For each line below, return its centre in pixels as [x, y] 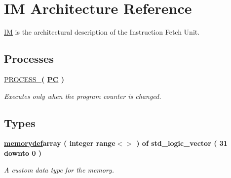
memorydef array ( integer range [60, 143]
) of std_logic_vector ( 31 [182, 143]
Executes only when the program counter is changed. [83, 96]
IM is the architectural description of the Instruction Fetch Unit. [102, 32]
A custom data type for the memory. [59, 169]
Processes [29, 59]
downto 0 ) [23, 153]
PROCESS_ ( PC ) [34, 79]
